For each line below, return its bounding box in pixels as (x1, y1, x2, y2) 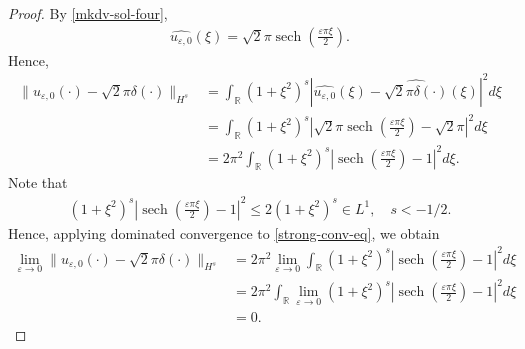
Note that (8, 172, 68, 193)
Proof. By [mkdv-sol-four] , (8, 3, 168, 23)
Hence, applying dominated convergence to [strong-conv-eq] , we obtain (8, 222, 440, 243)
